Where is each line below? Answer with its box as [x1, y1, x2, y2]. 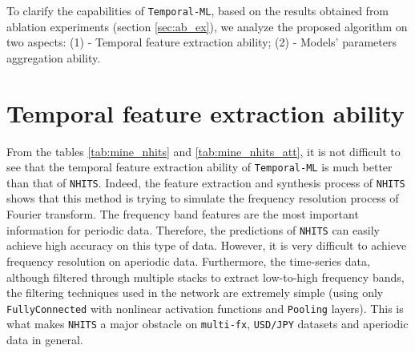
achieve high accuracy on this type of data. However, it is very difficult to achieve [6, 237, 407, 254]
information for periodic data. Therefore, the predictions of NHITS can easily [6, 221, 380, 238]
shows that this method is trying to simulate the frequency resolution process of [6, 190, 399, 207]
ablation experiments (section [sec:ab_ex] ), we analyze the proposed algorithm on [6, 18, 408, 34]
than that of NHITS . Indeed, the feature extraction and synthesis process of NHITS [6, 174, 405, 191]
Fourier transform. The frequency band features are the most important [6, 206, 359, 223]
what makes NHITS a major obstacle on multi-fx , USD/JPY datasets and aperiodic [6, 315, 409, 332]
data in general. [6, 331, 83, 347]
